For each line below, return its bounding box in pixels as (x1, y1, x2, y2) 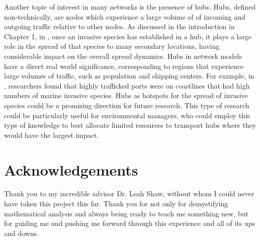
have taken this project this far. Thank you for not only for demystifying (4, 198, 228, 209)
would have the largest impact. (4, 129, 99, 140)
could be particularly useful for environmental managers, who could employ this (4, 110, 250, 120)
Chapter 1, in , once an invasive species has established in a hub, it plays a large (4, 31, 252, 41)
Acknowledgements (4, 159, 138, 180)
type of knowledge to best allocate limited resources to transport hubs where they (4, 120, 256, 130)
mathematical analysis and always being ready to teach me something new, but (4, 208, 249, 218)
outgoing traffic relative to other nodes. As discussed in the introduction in (4, 21, 235, 32)
